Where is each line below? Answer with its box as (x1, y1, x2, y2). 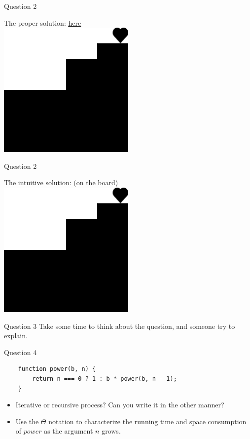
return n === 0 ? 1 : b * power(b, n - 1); (32, 375, 177, 382)
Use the (15, 416, 39, 426)
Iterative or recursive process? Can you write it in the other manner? (15, 399, 224, 410)
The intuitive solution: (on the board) (4, 177, 118, 188)
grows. (102, 426, 121, 436)
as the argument (44, 426, 93, 436)
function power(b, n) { (18, 365, 96, 373)
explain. (4, 330, 28, 341)
